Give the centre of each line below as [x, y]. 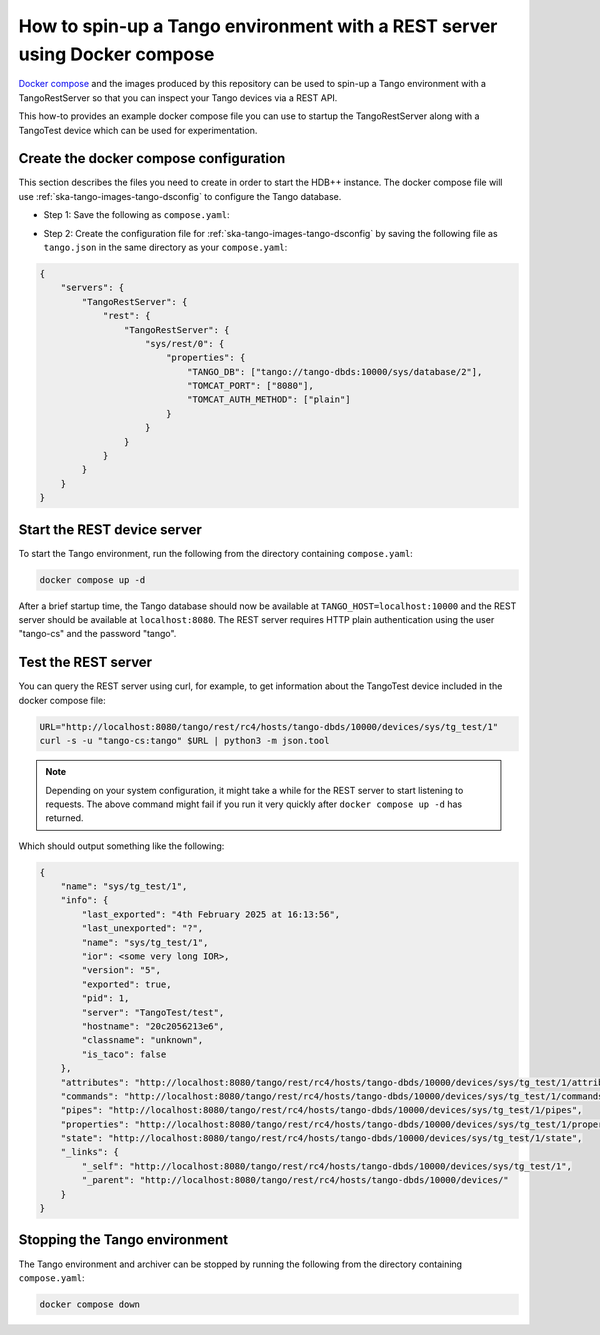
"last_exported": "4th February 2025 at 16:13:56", [211, 914]
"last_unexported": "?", [142, 928]
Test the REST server [85, 662]
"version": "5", [121, 970]
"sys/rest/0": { [185, 343]
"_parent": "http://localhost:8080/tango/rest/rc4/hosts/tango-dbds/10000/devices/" [295, 1180]
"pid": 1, [105, 998]
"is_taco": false [124, 1054]
